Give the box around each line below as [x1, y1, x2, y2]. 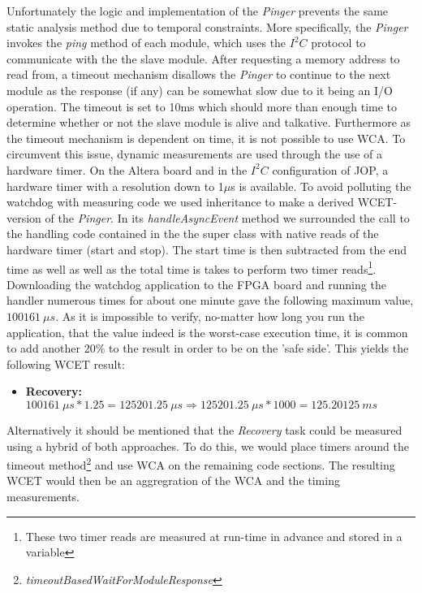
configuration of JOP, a [272, 161, 389, 178]
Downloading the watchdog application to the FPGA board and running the [6, 275, 386, 292]
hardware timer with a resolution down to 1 [6, 177, 224, 194]
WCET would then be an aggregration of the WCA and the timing [6, 472, 340, 489]
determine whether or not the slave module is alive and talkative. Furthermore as [6, 114, 411, 131]
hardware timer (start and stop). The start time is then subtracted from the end [6, 240, 407, 258]
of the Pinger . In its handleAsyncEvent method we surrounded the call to [45, 209, 410, 226]
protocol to [311, 34, 366, 51]
